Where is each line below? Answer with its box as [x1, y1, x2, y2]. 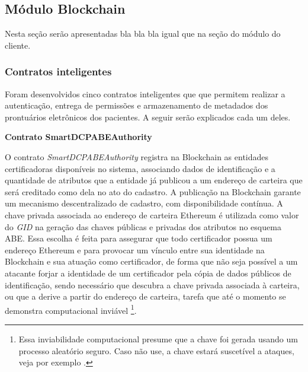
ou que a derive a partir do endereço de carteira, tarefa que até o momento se [5, 290, 286, 303]
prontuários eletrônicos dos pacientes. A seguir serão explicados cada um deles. [5, 110, 291, 123]
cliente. [5, 39, 31, 51]
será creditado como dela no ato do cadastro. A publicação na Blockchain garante [5, 185, 301, 198]
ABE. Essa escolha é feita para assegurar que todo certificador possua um [5, 232, 272, 244]
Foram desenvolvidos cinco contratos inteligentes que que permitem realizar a [5, 87, 285, 100]
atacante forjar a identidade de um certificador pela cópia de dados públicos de [5, 266, 291, 279]
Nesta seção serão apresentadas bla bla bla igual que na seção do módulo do [5, 27, 281, 40]
